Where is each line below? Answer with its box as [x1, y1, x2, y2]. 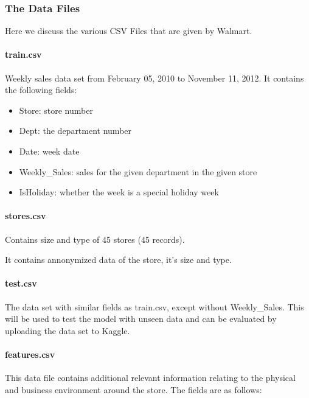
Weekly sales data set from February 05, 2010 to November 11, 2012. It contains [5, 71, 304, 84]
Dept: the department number [19, 124, 132, 137]
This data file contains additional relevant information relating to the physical [5, 371, 296, 384]
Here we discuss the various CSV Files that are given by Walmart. [5, 24, 252, 37]
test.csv [5, 277, 37, 290]
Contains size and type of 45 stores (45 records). [5, 232, 185, 245]
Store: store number [19, 103, 93, 116]
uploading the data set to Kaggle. [5, 324, 130, 337]
